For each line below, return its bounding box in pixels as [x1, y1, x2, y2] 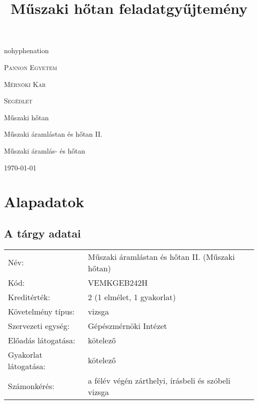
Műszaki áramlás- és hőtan [4, 145, 85, 156]
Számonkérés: [8, 380, 55, 392]
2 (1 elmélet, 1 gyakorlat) [88, 291, 176, 303]
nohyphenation [4, 45, 49, 56]
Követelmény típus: [8, 305, 75, 317]
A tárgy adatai [4, 225, 81, 241]
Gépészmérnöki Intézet [88, 320, 167, 331]
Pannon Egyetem [4, 62, 57, 72]
